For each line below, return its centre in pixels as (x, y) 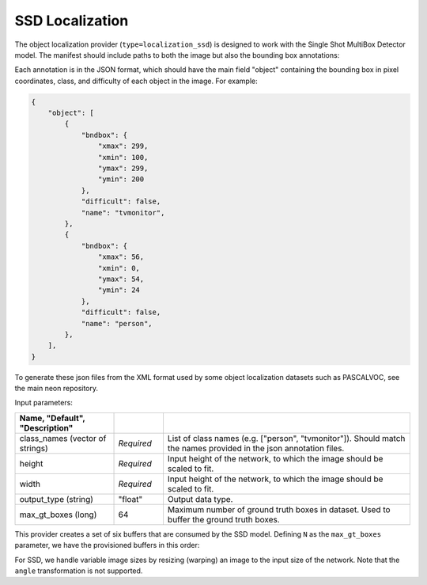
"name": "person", (117, 323)
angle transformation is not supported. (79, 571)
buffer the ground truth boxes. (223, 519)
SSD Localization (72, 21)
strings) (34, 448)
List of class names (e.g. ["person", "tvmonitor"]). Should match (286, 438)
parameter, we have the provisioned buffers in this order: (107, 545)
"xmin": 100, (123, 157)
